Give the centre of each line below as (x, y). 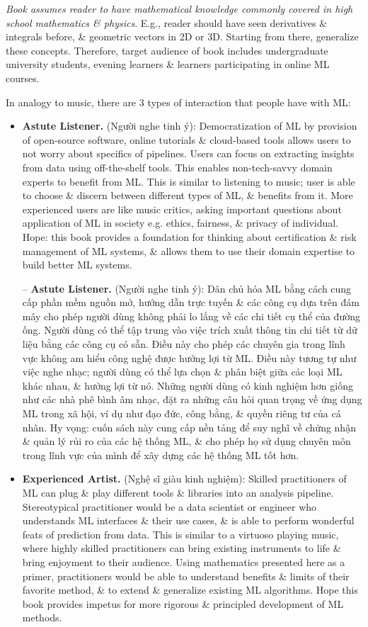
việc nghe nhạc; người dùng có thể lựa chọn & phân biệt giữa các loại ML (182, 372)
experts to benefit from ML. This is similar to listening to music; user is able (189, 181)
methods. (42, 617)
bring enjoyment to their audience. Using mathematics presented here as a (184, 561)
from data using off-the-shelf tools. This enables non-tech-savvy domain (177, 167)
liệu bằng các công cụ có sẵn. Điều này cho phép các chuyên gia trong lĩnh (184, 344)
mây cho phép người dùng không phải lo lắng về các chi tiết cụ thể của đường (191, 316)
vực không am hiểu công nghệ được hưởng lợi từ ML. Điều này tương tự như (189, 357)
